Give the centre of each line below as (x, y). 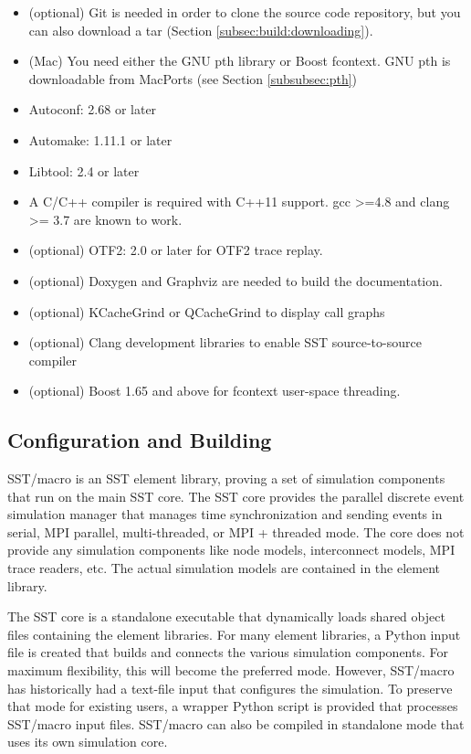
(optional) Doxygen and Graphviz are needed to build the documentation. (235, 280)
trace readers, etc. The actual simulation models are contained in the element (224, 568)
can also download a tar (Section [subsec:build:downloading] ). (201, 30)
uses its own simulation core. (88, 742)
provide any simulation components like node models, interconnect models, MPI (231, 550)
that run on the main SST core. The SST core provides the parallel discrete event (236, 496)
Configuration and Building (140, 440)
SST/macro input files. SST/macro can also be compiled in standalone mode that (236, 723)
